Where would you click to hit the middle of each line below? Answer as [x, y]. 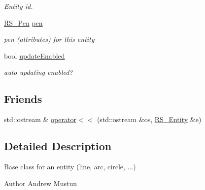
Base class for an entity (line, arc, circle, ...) [70, 166]
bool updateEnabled [34, 55]
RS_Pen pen [23, 22]
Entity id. [18, 6]
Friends [23, 99]
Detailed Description [58, 146]
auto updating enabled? [38, 72]
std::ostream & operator [40, 119]
